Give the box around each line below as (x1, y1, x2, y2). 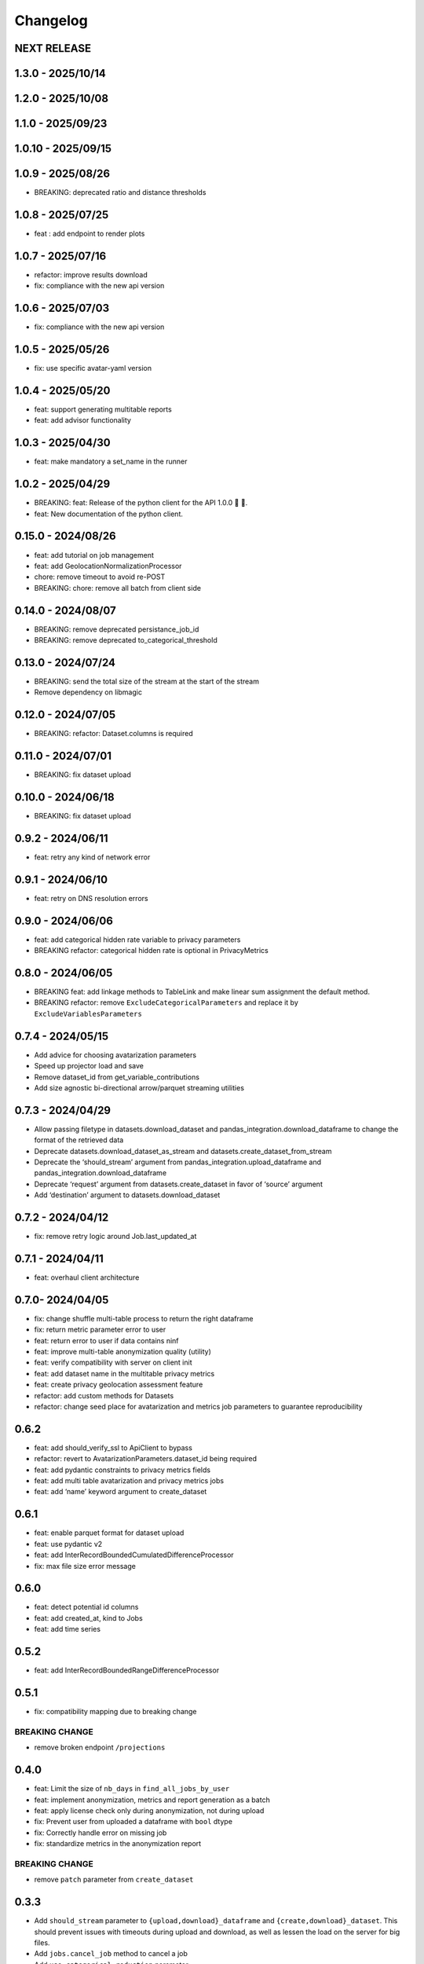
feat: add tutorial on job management (34, 550, 155, 559)
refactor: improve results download (34, 269, 148, 279)
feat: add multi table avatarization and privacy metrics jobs (34, 1476, 224, 1486)
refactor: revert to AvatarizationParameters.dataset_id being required (34, 1454, 258, 1464)
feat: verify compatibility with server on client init (34, 1358, 192, 1367)
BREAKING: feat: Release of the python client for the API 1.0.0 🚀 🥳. (34, 498, 248, 507)
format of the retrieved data (34, 1135, 124, 1145)
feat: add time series (34, 1625, 101, 1634)
